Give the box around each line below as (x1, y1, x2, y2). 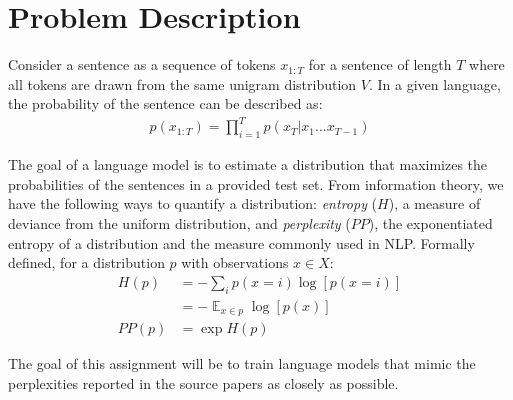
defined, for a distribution (8, 252, 165, 273)
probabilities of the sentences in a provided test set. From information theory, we (8, 173, 504, 194)
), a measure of (388, 193, 481, 214)
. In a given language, (368, 73, 501, 94)
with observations (181, 252, 289, 273)
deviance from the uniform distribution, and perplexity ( (8, 213, 351, 234)
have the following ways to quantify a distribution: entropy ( (8, 193, 378, 214)
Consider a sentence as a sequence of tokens (8, 54, 276, 75)
